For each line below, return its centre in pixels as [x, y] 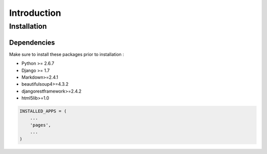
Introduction [35, 13]
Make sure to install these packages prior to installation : [67, 54]
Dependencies [32, 42]
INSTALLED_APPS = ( [43, 111]
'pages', [41, 125]
